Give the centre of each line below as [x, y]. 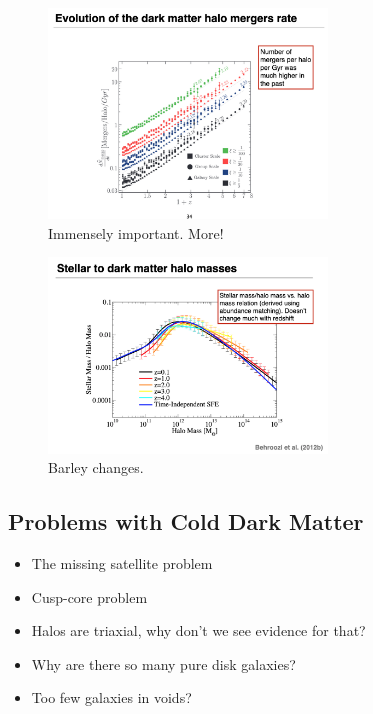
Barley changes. [96, 467]
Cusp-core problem [89, 596]
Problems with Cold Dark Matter [186, 521]
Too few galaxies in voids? [111, 697]
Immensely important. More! [136, 232]
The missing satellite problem [122, 563]
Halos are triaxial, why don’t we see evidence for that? [198, 630]
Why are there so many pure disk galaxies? [163, 663]
